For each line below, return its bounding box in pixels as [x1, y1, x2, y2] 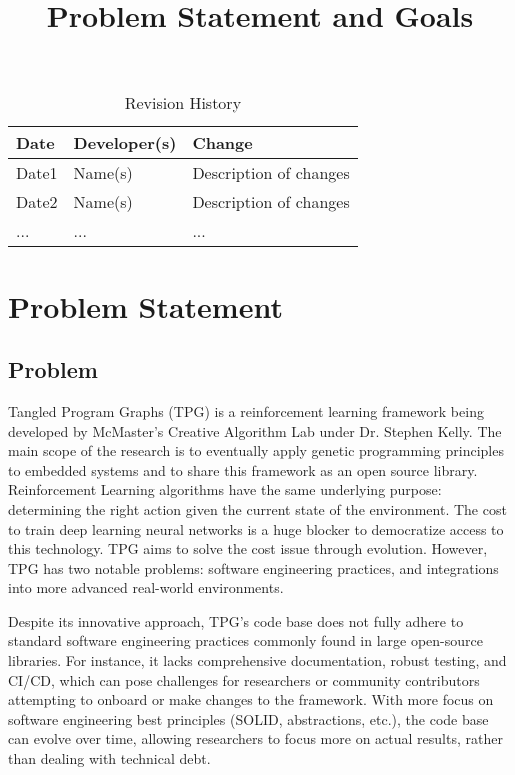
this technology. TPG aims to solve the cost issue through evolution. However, [8, 538, 488, 559]
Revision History [124, 91, 242, 115]
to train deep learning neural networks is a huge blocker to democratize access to [8, 518, 504, 539]
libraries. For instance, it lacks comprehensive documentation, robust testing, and [8, 650, 507, 671]
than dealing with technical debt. [8, 748, 211, 769]
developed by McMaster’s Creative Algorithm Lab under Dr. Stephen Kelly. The [8, 420, 502, 441]
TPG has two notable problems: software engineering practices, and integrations [8, 557, 499, 578]
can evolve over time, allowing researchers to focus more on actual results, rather [8, 728, 503, 749]
